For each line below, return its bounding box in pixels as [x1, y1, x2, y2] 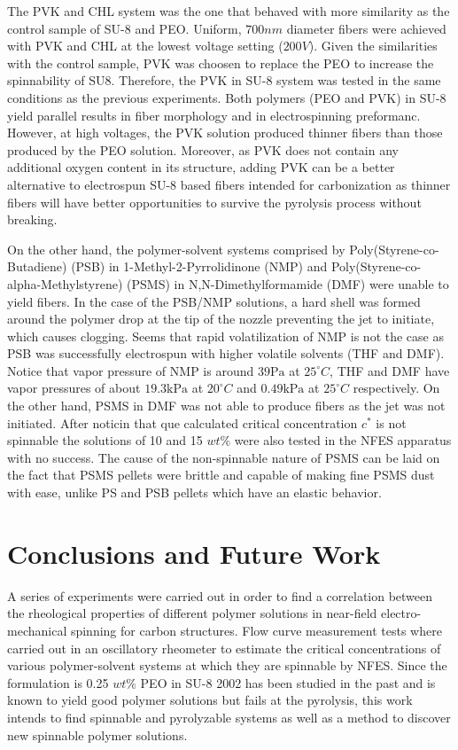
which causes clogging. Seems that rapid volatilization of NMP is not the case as [7, 326, 444, 345]
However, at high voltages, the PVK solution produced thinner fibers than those [7, 123, 443, 142]
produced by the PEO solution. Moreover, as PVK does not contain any [7, 140, 399, 159]
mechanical [7, 621, 67, 639]
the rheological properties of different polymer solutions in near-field [7, 604, 377, 622]
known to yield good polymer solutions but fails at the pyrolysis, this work [7, 691, 413, 709]
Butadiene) [7, 257, 67, 276]
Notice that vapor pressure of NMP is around [7, 361, 254, 379]
